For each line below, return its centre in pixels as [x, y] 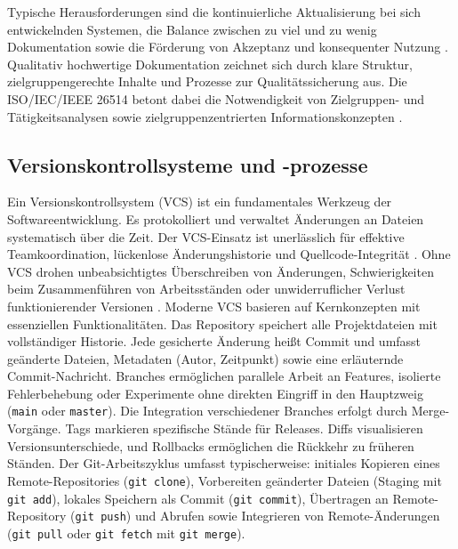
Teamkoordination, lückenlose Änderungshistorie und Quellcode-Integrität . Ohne [229, 254]
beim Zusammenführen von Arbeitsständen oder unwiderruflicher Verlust [206, 289]
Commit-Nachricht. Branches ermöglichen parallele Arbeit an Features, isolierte [224, 376]
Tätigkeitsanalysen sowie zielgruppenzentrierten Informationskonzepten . [205, 116]
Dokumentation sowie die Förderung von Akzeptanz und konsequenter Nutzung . [228, 47]
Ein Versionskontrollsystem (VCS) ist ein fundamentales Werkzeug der [200, 202]
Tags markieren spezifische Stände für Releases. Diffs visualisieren [244, 428]
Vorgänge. [34, 428]
